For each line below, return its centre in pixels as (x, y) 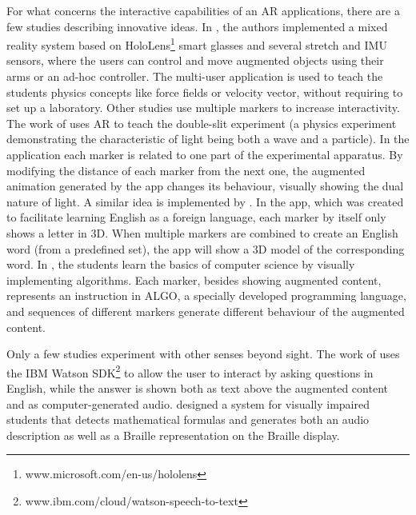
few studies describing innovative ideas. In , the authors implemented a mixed (197, 26)
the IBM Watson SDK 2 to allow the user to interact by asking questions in (190, 371)
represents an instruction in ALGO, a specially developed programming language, (206, 295)
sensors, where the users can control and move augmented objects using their (195, 60)
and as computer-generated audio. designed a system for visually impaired (188, 403)
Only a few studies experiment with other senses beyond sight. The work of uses (203, 354)
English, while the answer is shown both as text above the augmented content (197, 387)
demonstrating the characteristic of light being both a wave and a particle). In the (208, 139)
